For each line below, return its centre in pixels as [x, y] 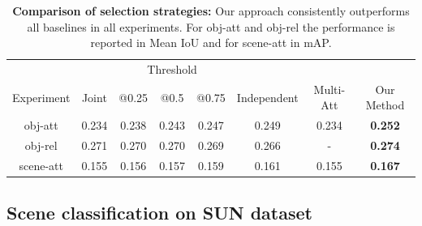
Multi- [329, 89]
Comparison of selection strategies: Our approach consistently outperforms [211, 11]
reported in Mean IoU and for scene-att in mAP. [211, 43]
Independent [267, 97]
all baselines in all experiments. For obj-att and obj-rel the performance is [211, 26]
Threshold [172, 69]
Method [385, 105]
